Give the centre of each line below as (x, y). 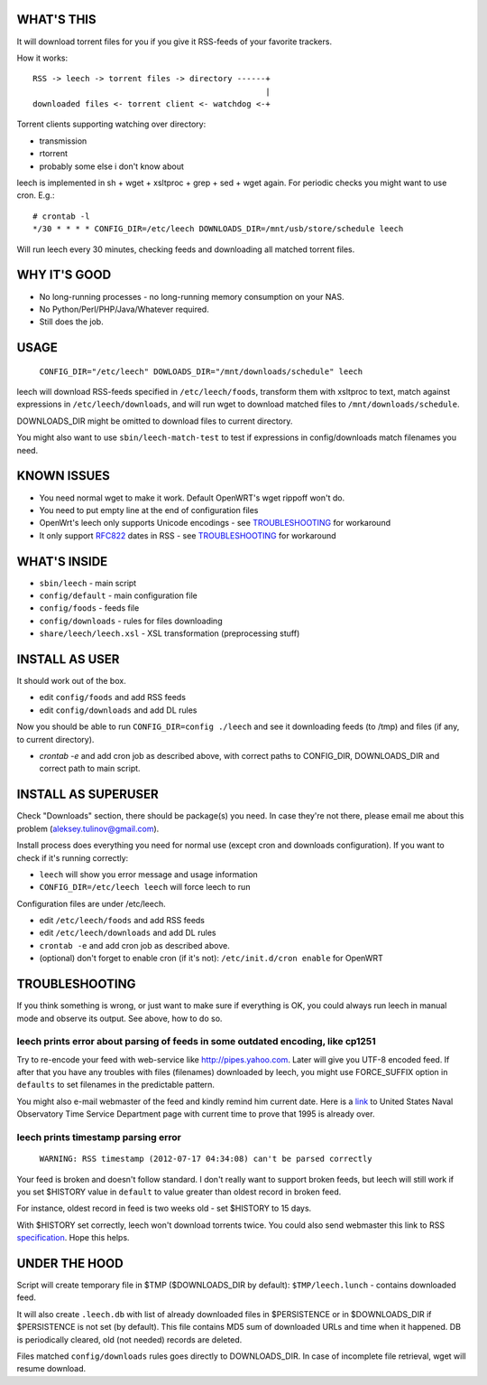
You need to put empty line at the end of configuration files (149, 510)
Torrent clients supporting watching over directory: (111, 124)
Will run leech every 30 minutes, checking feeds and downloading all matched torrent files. (186, 249)
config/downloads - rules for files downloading (131, 621)
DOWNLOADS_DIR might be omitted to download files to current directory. (155, 421)
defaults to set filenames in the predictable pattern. (116, 1085)
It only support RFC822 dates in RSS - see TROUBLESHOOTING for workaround (188, 535)
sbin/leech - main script (88, 583)
